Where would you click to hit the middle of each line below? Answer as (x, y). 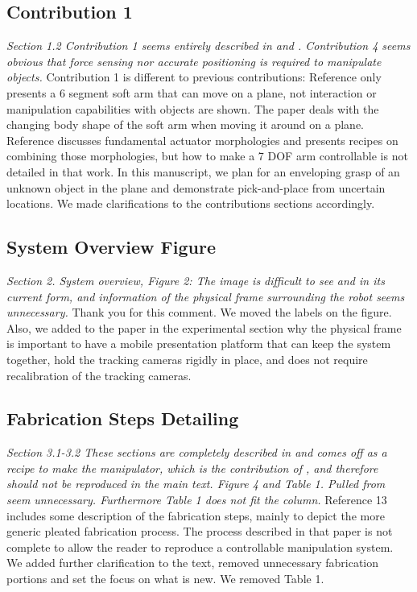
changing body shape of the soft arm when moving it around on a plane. (185, 124)
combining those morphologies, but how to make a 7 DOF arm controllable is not (207, 156)
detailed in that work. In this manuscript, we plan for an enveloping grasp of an (203, 171)
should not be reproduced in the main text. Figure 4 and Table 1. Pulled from (196, 484)
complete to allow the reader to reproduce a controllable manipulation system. (200, 546)
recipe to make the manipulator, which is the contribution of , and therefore (192, 468)
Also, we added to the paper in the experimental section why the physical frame (204, 327)
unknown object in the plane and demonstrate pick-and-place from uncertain (196, 187)
